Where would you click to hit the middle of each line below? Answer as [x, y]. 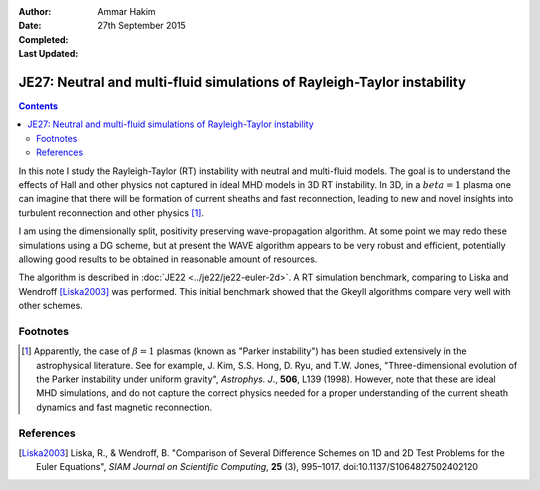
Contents [38, 106]
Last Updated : [48, 54]
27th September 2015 [142, 26]
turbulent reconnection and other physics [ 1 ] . [111, 212]
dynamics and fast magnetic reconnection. [124, 407]
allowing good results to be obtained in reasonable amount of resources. [168, 259]
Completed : [43, 39]
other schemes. [51, 306]
